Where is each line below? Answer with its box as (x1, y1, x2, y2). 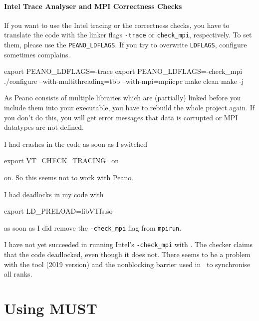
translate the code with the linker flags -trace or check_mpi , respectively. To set (4, 29, 252, 40)
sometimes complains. (4, 49, 70, 59)
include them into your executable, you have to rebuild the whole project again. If (4, 102, 255, 113)
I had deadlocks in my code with (4, 189, 104, 199)
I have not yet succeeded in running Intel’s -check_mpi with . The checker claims (4, 239, 253, 250)
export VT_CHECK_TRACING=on (4, 155, 119, 166)
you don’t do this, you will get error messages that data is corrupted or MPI (4, 112, 238, 122)
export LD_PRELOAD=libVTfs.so (4, 206, 113, 216)
